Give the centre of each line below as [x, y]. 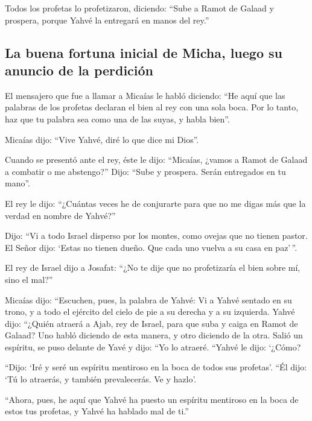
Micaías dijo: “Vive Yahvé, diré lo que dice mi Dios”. [102, 139]
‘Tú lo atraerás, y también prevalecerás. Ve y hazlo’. [101, 379]
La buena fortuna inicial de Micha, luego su [144, 52]
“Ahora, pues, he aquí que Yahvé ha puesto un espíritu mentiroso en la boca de [152, 399]
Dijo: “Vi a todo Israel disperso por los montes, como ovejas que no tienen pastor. [156, 236]
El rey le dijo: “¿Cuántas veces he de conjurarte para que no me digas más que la [155, 203]
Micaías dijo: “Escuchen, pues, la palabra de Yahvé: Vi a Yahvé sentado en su [148, 299]
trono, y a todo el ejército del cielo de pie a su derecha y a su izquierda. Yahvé [150, 312]
